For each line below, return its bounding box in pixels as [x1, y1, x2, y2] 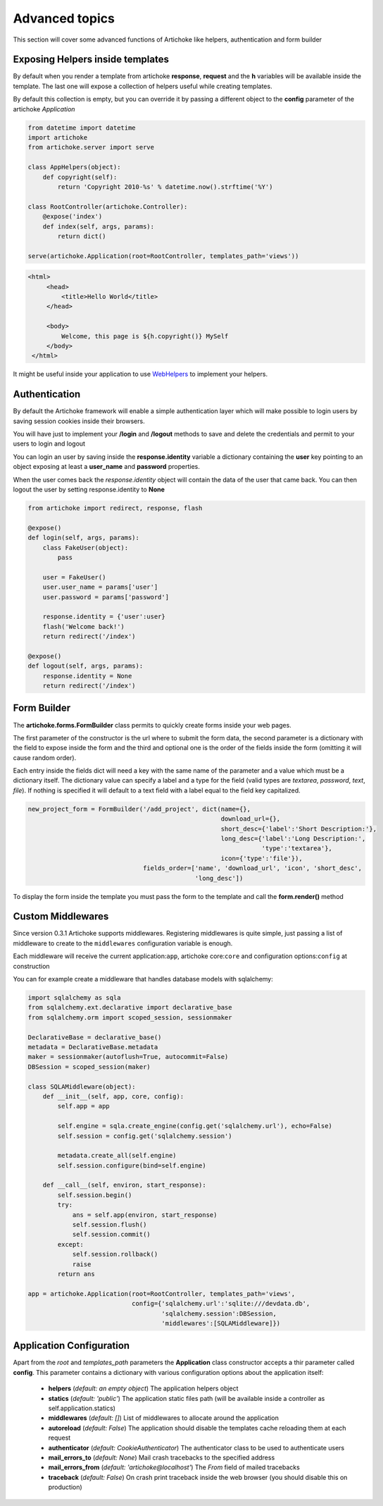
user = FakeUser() [42, 573, 106, 581]
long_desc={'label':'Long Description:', [220, 835, 366, 843]
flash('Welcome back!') [42, 623, 125, 630]
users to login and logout [13, 439, 86, 448]
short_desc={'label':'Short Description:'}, [220, 825, 377, 833]
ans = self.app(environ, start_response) [72, 1211, 218, 1219]
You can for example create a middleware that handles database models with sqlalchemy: [13, 975, 274, 984]
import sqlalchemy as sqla [27, 994, 121, 1002]
